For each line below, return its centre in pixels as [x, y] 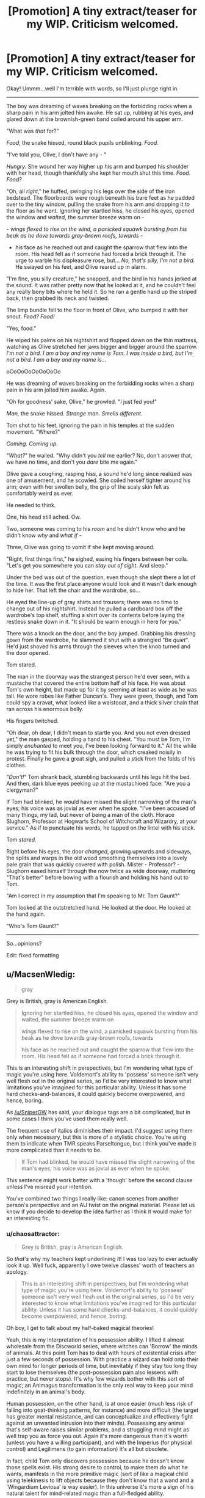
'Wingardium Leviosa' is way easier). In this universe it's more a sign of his [100, 1487]
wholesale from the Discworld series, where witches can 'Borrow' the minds [102, 1346]
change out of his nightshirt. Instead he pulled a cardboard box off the [95, 608]
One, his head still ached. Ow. [44, 517]
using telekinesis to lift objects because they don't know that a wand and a [100, 1480]
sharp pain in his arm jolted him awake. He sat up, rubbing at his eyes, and [100, 112]
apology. [17, 1272]
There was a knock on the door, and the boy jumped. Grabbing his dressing [101, 633]
